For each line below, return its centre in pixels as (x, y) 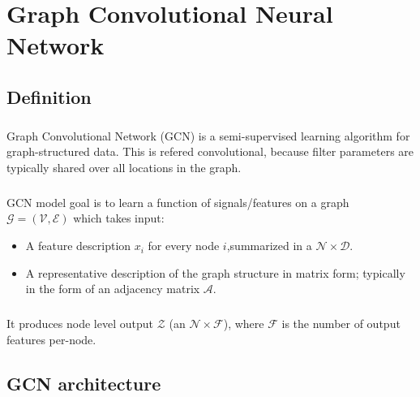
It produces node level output (80, 324)
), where (244, 324)
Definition (49, 96)
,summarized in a (269, 246)
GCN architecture (84, 383)
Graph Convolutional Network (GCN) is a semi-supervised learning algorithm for (208, 135)
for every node (184, 246)
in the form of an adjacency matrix (113, 289)
